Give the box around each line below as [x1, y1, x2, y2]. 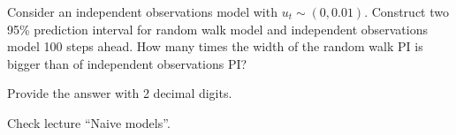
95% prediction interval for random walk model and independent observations [7, 19, 428, 38]
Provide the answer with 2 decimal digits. [7, 84, 232, 102]
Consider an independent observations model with [7, 3, 277, 20]
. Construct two [364, 3, 449, 20]
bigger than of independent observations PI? [7, 54, 247, 72]
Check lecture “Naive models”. [7, 113, 171, 131]
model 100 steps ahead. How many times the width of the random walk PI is [7, 37, 423, 56]
